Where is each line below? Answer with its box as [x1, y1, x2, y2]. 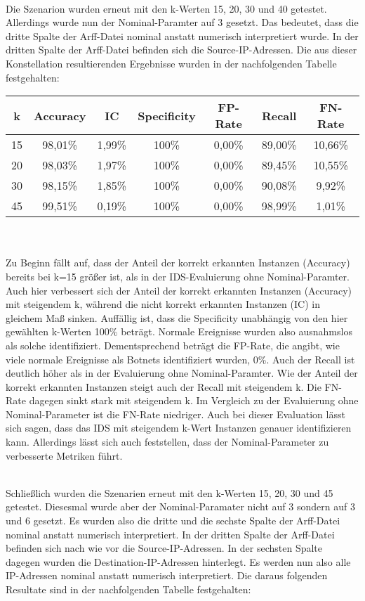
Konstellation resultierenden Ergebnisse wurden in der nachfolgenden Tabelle [6, 56, 337, 70]
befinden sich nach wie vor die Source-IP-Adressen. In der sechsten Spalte [6, 541, 323, 555]
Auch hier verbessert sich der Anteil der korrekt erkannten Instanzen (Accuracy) [6, 283, 352, 297]
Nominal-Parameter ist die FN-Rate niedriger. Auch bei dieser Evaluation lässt [6, 406, 345, 421]
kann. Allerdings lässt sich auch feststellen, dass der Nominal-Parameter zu [6, 434, 329, 449]
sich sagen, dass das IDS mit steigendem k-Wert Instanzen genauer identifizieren [6, 420, 352, 435]
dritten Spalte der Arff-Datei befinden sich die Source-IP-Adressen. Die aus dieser [6, 42, 357, 57]
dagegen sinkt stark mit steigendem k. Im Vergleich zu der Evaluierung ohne [29, 393, 359, 408]
